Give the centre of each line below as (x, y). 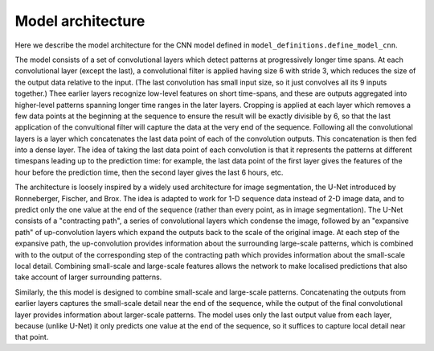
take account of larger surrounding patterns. (88, 277)
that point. (32, 337)
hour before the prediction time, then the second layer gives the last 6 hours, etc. (149, 172)
